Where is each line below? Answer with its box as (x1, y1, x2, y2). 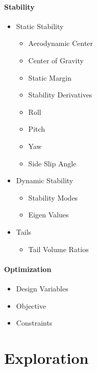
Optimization (4, 263, 52, 274)
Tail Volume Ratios (28, 243, 89, 254)
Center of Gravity (28, 55, 84, 65)
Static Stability (16, 20, 64, 31)
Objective (16, 300, 46, 311)
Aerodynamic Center (28, 38, 93, 48)
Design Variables (16, 283, 68, 293)
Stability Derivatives (28, 89, 92, 100)
